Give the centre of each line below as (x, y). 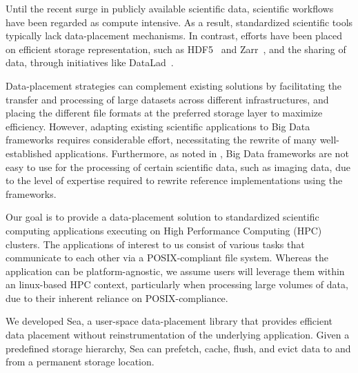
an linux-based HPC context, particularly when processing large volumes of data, (177, 284)
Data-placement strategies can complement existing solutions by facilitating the (174, 85)
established (29, 153)
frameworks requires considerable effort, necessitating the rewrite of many (161, 140)
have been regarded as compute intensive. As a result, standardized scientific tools (179, 22)
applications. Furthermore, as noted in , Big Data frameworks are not (202, 153)
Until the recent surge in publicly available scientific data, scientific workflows (170, 8)
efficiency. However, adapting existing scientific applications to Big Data (158, 126)
